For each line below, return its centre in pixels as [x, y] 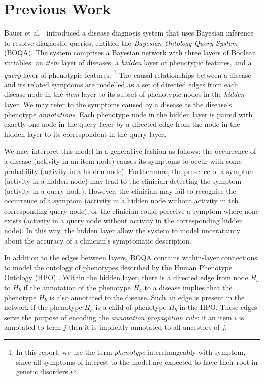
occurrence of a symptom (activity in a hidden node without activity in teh [121, 201]
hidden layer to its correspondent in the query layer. [85, 134]
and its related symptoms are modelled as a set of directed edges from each [121, 84]
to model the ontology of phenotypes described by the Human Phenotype [118, 267]
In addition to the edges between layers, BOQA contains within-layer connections [131, 257]
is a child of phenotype [131, 307]
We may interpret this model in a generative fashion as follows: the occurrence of [130, 151]
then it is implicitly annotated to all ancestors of [144, 327]
